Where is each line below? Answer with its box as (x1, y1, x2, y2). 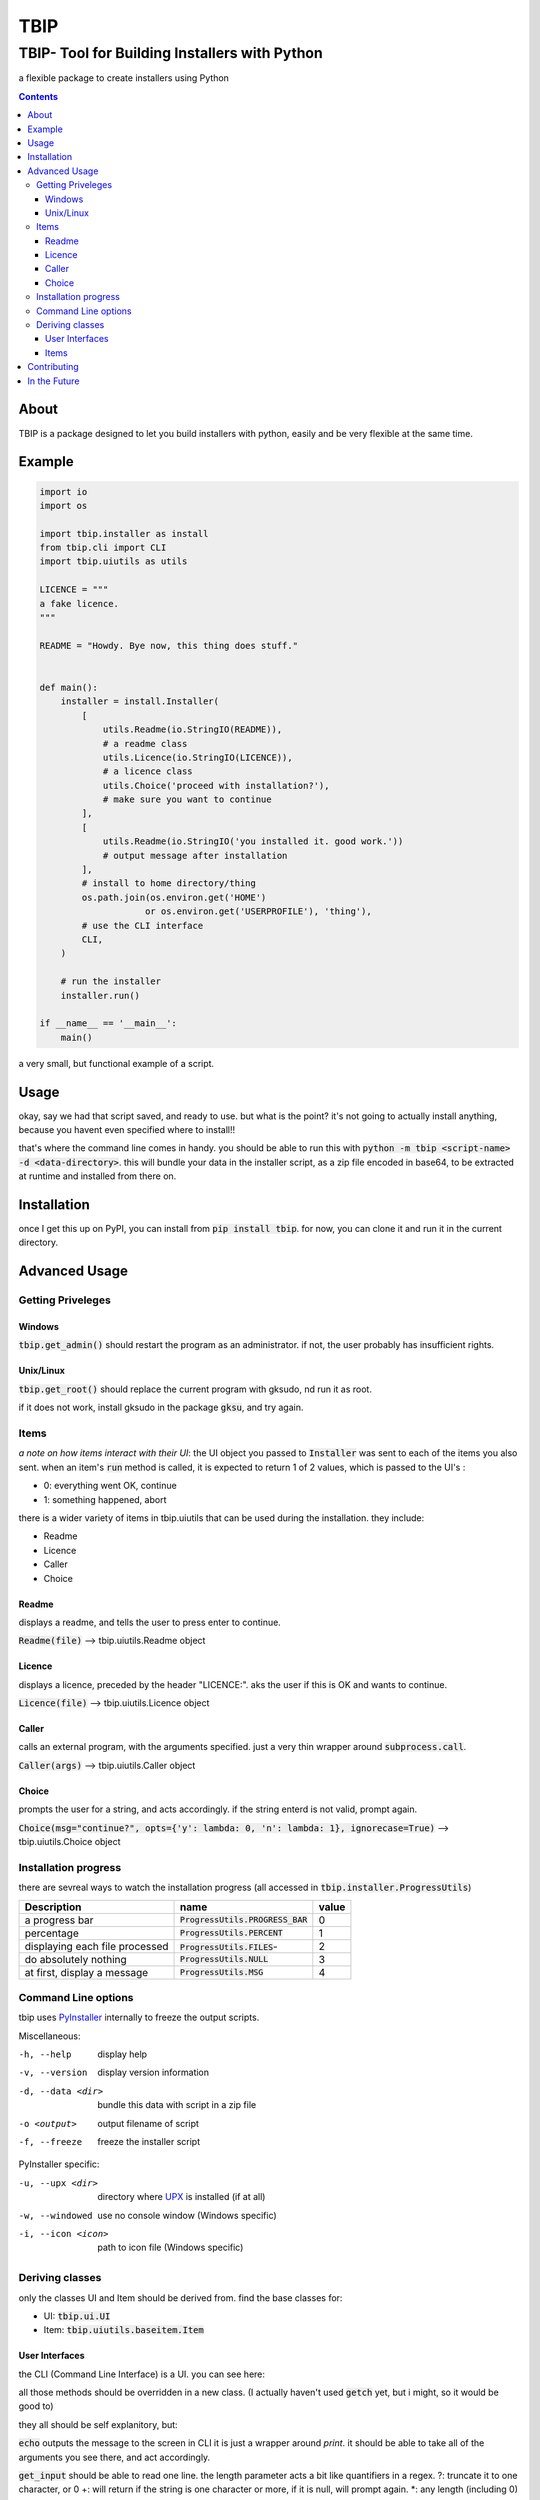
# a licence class (102, 766, 194, 777)
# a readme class (102, 738, 188, 749)
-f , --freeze (18, 2136, 83, 2148)
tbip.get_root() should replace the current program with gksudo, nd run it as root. (18, 1383, 372, 1395)
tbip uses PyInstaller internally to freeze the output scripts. (18, 2011, 260, 2024)
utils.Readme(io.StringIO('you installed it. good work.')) (102, 836, 404, 847)
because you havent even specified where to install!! (18, 1124, 236, 1136)
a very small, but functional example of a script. (18, 1057, 215, 1069)
